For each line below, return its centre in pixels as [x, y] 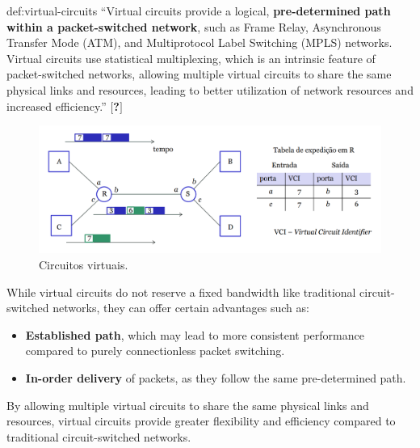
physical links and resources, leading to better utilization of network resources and [210, 89]
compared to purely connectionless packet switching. [155, 351]
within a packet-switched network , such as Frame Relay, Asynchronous [194, 26]
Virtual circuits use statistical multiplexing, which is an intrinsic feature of [191, 58]
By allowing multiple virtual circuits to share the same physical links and [188, 405]
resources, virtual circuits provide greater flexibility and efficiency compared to [201, 421]
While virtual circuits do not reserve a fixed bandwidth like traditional [181, 292]
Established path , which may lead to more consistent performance [195, 334]
